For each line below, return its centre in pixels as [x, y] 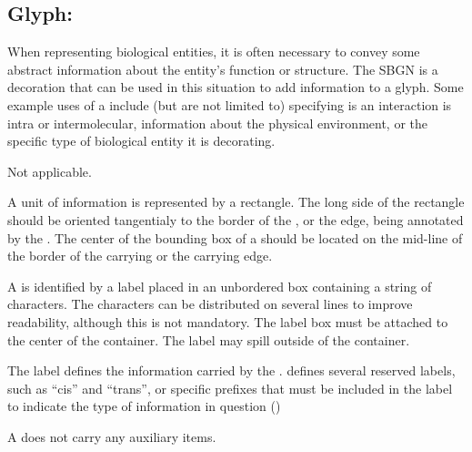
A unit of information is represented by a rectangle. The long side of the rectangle [236, 202]
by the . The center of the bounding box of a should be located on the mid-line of [235, 237]
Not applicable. [50, 171]
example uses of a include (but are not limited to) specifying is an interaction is [230, 104]
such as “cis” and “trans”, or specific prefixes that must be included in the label [230, 388]
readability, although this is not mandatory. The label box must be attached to [228, 321]
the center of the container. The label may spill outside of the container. [209, 339]
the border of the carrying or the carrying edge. [140, 256]
